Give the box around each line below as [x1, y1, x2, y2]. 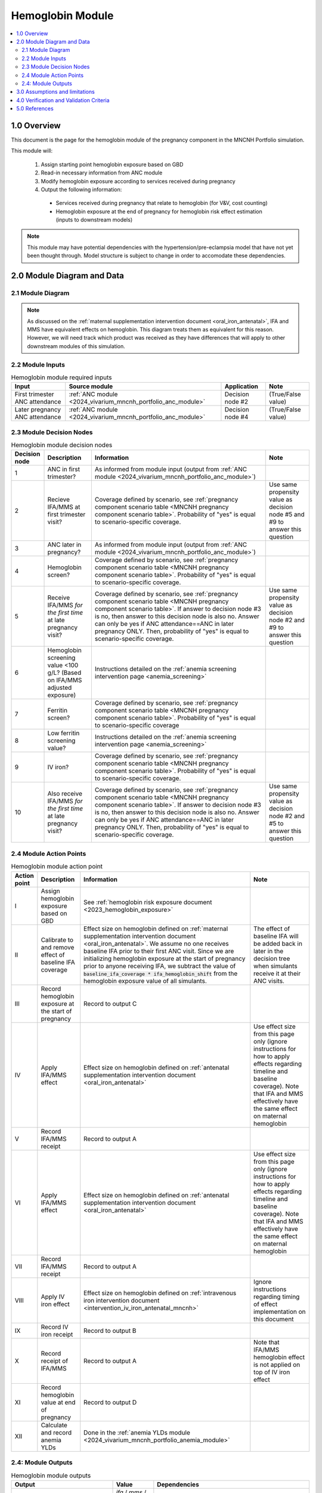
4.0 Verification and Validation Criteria [16, 96, 110, 104]
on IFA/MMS [47, 676, 82, 684]
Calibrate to [41, 935, 74, 944]
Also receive [47, 789, 83, 798]
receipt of [41, 1356, 69, 1365]
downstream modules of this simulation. [27, 342, 125, 349]
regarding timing [253, 1292, 300, 1301]
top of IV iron [253, 1368, 290, 1376]
